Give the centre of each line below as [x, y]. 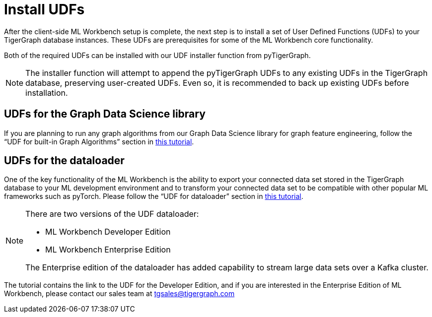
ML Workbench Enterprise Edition [108, 250]
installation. [47, 93]
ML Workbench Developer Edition [108, 232]
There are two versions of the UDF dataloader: [112, 214]
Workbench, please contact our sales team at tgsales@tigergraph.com [119, 294]
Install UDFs [44, 9]
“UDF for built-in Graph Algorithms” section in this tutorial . [99, 141]
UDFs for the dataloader [64, 161]
